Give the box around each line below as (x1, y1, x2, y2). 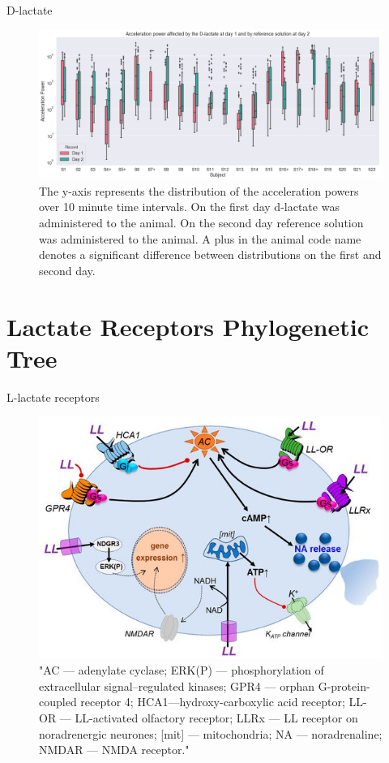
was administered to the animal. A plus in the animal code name (39, 230, 361, 247)
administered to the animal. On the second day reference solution (39, 214, 364, 231)
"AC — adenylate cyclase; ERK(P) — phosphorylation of (39, 662, 324, 679)
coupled (39, 693, 77, 710)
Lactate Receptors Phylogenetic (6, 309, 369, 343)
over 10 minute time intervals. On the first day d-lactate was (39, 198, 340, 215)
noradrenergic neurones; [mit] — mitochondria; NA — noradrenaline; (39, 725, 383, 742)
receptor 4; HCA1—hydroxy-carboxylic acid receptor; (80, 693, 345, 710)
